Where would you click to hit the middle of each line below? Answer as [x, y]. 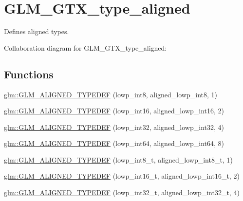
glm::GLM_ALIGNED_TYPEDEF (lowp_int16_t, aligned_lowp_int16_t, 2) [122, 176]
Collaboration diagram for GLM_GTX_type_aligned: [85, 47]
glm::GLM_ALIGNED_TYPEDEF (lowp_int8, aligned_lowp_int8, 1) [111, 94]
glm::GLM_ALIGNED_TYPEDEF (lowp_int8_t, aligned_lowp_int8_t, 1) [118, 159]
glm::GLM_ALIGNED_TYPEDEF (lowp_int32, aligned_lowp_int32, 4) [114, 127]
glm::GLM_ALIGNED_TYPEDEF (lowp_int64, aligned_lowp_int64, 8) [114, 143]
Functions [29, 74]
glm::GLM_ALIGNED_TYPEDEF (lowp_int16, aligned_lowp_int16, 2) [114, 111]
